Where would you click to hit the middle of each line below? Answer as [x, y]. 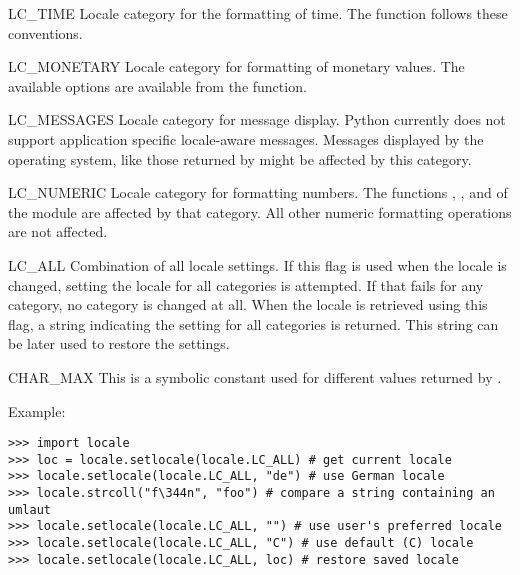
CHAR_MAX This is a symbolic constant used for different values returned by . [255, 376]
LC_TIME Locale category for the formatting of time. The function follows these [258, 13]
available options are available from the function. [157, 85]
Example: [37, 410]
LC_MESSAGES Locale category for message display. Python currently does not [257, 119]
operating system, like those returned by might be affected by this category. [240, 158]
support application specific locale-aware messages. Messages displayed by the [246, 138]
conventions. [45, 32]
